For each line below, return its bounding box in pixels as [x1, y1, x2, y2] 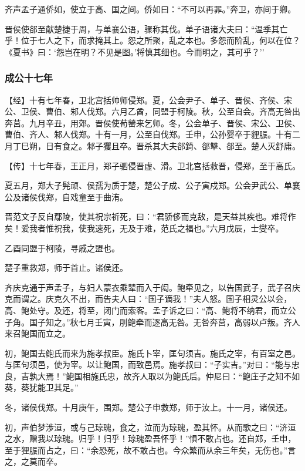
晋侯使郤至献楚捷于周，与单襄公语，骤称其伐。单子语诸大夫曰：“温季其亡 [5, 22, 288, 35]
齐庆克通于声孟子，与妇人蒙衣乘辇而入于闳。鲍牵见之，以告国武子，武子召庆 [5, 281, 300, 293]
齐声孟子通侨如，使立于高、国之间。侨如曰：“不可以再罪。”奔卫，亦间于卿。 [5, 3, 296, 15]
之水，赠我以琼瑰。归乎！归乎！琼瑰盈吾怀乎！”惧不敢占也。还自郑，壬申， [5, 432, 296, 445]
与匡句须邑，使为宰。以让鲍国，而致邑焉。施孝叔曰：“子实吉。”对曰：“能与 [5, 358, 292, 371]
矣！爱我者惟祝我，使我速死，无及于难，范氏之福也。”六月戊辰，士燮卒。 [5, 221, 284, 234]
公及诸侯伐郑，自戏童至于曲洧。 [5, 190, 128, 203]
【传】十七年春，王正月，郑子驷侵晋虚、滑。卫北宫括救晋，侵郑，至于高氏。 [5, 159, 300, 171]
